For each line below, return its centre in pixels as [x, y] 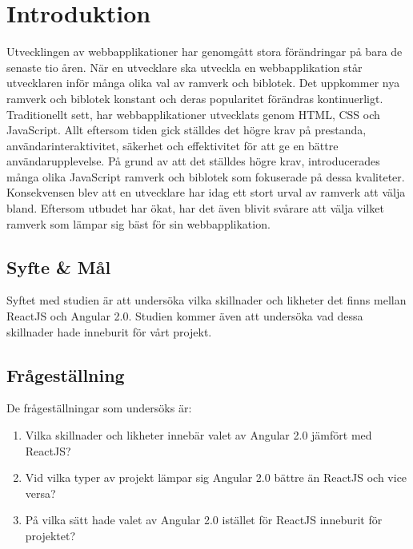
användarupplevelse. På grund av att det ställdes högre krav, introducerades [193, 161]
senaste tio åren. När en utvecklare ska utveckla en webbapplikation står [184, 67]
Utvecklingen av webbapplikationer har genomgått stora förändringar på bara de [204, 52]
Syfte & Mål [59, 267]
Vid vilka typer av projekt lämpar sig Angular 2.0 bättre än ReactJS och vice [216, 477]
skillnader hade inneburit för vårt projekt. [109, 331]
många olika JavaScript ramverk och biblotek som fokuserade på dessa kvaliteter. [206, 176]
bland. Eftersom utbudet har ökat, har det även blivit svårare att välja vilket [195, 208]
